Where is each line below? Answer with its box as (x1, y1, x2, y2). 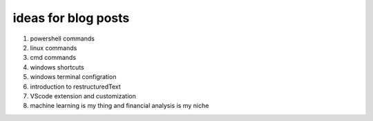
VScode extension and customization (30, 91, 136, 100)
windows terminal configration (30, 73, 117, 81)
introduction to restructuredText (30, 82, 121, 91)
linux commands (30, 43, 77, 52)
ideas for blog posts (12, 10, 130, 25)
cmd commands (30, 54, 76, 62)
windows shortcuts (30, 63, 84, 71)
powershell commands (30, 34, 95, 43)
